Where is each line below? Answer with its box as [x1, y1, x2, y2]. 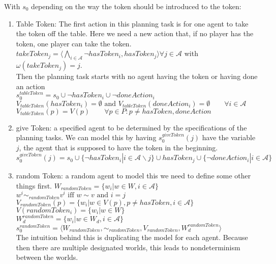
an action [16, 81, 45, 91]
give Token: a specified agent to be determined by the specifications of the [16, 122, 247, 133]
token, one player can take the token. [16, 38, 132, 48]
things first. [16, 180, 52, 191]
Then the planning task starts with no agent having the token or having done [16, 71, 258, 82]
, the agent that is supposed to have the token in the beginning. [19, 142, 218, 152]
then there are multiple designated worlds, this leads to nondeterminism [16, 242, 240, 252]
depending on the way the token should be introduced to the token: [31, 1, 241, 11]
